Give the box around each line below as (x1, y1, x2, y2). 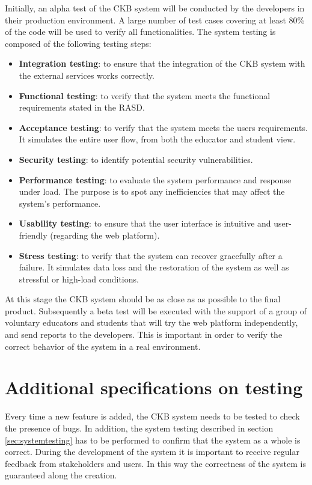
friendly (19, 228, 47, 241)
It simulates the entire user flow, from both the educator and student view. (19, 133, 296, 145)
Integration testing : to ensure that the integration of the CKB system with (19, 57, 305, 70)
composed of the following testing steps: (5, 37, 151, 49)
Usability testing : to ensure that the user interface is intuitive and (19, 217, 271, 230)
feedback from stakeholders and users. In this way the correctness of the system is (5, 457, 307, 469)
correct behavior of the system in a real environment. (5, 340, 201, 352)
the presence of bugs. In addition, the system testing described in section (5, 421, 274, 434)
